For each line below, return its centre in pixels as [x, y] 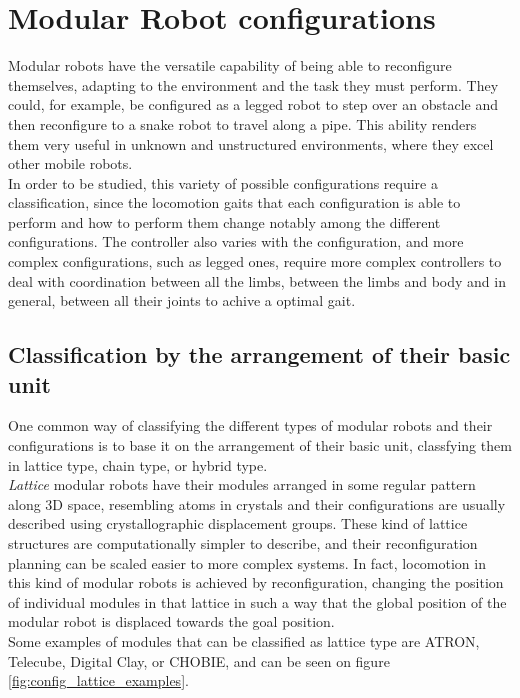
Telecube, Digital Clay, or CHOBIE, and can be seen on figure [199, 660]
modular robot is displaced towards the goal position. [171, 621]
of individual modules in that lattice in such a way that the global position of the [257, 601]
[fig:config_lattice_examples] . [98, 680]
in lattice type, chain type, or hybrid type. [138, 464]
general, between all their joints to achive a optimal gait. [182, 300]
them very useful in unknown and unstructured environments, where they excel [251, 143]
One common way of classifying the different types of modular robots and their [250, 425]
